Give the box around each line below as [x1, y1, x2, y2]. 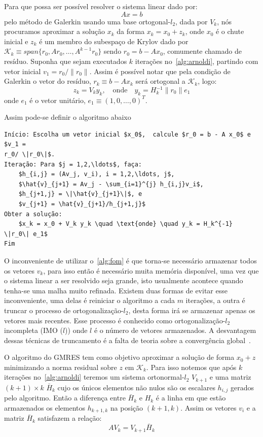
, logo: [198, 76, 217, 86]
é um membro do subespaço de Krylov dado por [39, 36, 189, 46]
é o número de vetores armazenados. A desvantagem [94, 325, 256, 335]
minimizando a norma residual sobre [4, 361, 117, 372]
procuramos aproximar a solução [4, 26, 105, 37]
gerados [230, 382, 254, 392]
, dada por [175, 16, 208, 26]
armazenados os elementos [4, 402, 86, 413]
